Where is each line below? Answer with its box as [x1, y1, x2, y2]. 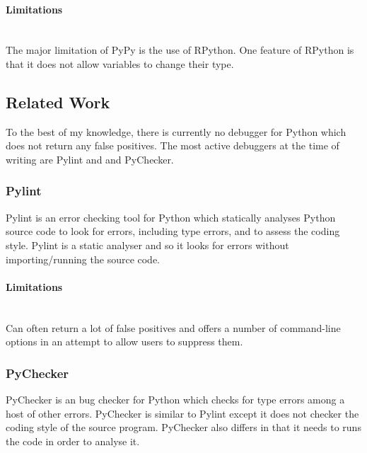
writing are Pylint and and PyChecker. [6, 151, 174, 166]
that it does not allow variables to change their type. [6, 56, 234, 71]
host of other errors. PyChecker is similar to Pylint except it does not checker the [6, 406, 359, 420]
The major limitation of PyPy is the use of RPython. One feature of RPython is [6, 42, 354, 57]
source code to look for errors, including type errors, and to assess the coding [6, 224, 340, 239]
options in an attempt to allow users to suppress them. [6, 334, 243, 349]
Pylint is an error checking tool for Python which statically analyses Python [6, 210, 336, 224]
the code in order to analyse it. [6, 433, 140, 448]
